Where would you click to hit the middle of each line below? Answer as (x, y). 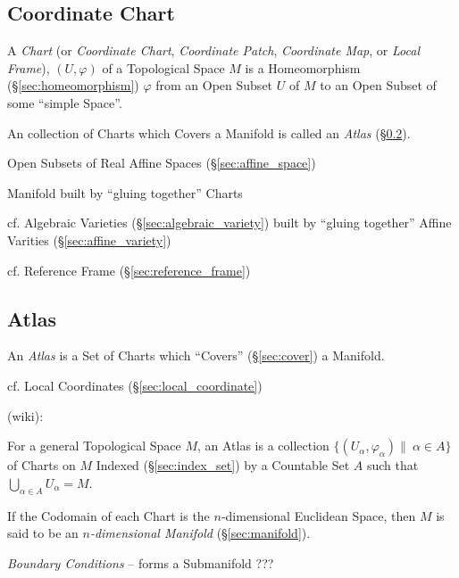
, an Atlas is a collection (263, 446)
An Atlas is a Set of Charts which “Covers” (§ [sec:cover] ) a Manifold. (196, 355)
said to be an (43, 533)
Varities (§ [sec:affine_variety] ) (89, 239)
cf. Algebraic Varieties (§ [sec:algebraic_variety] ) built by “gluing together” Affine (229, 223)
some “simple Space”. (65, 102)
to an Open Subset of (378, 85)
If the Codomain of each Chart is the (108, 515)
